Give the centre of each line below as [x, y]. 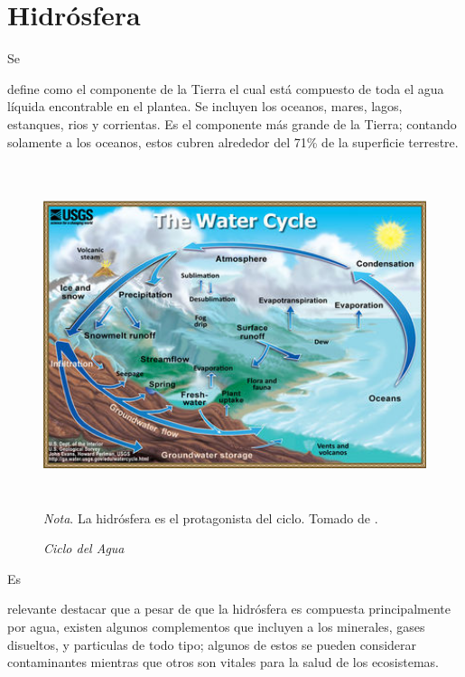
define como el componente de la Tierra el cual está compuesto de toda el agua [226, 88]
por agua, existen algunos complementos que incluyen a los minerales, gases [216, 626]
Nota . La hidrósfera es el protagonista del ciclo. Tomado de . [211, 517]
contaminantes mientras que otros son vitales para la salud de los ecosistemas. [223, 662]
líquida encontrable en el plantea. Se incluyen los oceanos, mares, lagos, [205, 106]
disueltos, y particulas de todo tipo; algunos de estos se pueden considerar [212, 644]
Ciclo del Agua [84, 548]
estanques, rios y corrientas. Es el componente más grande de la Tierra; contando [232, 123]
